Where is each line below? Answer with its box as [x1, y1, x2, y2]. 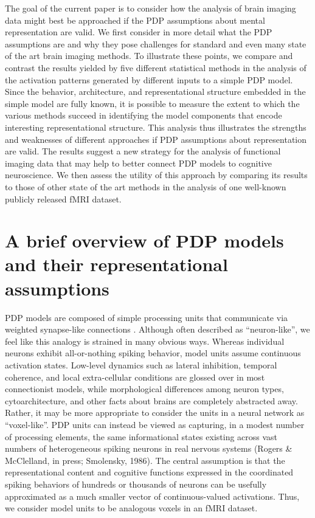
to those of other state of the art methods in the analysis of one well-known [5, 180, 286, 193]
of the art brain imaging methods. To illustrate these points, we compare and [5, 49, 293, 62]
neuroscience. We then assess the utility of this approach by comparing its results [5, 168, 308, 181]
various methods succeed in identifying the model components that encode [5, 109, 282, 122]
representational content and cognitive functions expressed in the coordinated [5, 466, 294, 478]
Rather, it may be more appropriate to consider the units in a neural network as [5, 406, 305, 419]
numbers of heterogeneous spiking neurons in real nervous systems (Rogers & [5, 442, 292, 455]
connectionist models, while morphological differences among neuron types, [5, 382, 284, 395]
